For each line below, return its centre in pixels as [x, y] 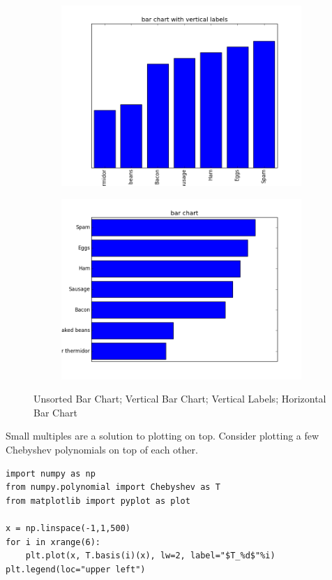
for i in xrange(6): [53, 542]
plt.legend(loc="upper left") [76, 569]
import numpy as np [51, 473]
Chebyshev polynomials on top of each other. [102, 449]
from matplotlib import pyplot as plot [98, 501]
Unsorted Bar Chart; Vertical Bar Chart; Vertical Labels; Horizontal [180, 399]
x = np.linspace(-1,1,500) [68, 528]
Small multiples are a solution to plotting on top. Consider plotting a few [163, 436]
